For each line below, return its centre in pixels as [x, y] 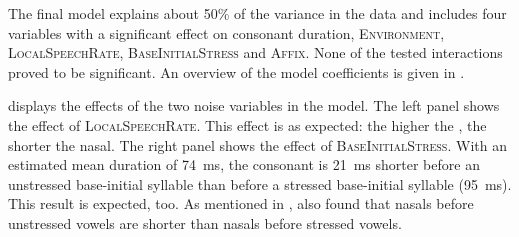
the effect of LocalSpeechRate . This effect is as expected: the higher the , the [247, 124]
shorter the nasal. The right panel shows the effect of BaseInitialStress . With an [257, 144]
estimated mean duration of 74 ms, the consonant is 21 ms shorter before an [244, 164]
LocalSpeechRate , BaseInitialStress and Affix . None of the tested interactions [255, 52]
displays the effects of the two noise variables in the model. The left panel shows [254, 105]
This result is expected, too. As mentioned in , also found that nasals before [241, 203]
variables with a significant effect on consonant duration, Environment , [226, 32]
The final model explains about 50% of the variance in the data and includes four [257, 13]
